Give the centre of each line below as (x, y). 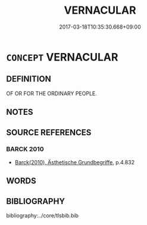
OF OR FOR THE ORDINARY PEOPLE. (51, 93)
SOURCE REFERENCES (49, 132)
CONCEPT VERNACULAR (62, 57)
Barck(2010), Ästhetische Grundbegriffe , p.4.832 (75, 162)
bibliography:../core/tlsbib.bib (43, 215)
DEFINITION (29, 79)
